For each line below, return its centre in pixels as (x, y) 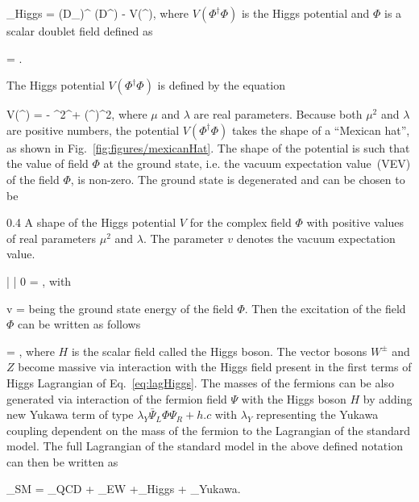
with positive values (355, 222)
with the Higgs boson (294, 398)
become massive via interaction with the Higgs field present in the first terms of (215, 367)
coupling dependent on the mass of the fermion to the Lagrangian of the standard (209, 430)
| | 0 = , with (39, 280)
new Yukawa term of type (70, 414)
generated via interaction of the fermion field (117, 398)
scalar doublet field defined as (80, 31)
